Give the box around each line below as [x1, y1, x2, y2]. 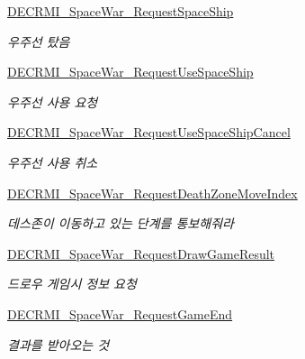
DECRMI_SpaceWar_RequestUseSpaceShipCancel [7, 123, 291, 142]
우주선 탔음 [7, 32, 70, 51]
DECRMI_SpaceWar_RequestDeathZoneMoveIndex [7, 183, 298, 202]
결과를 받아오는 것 [7, 335, 110, 354]
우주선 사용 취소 [7, 152, 98, 171]
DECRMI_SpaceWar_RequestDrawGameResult [7, 244, 275, 262]
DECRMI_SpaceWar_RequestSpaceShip [7, 2, 234, 20]
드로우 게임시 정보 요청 [7, 274, 137, 293]
